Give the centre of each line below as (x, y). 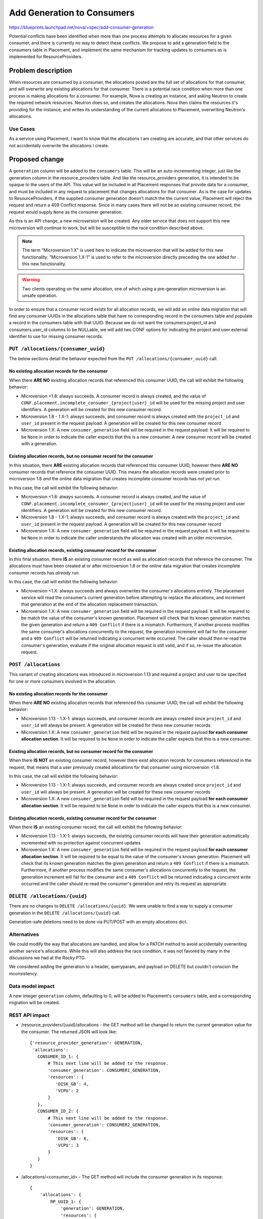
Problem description (41, 70)
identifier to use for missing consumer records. (56, 336)
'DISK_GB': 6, (72, 1138)
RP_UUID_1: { (66, 1201)
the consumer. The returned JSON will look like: (69, 1032)
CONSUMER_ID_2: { (58, 1111)
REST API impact (29, 1015)
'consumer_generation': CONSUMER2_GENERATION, (104, 1125)
